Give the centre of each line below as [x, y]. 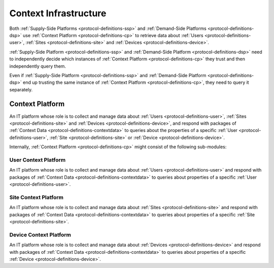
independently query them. [38, 66]
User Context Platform [38, 160]
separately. [21, 89]
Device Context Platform [40, 234]
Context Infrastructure [58, 13]
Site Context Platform [36, 197]
